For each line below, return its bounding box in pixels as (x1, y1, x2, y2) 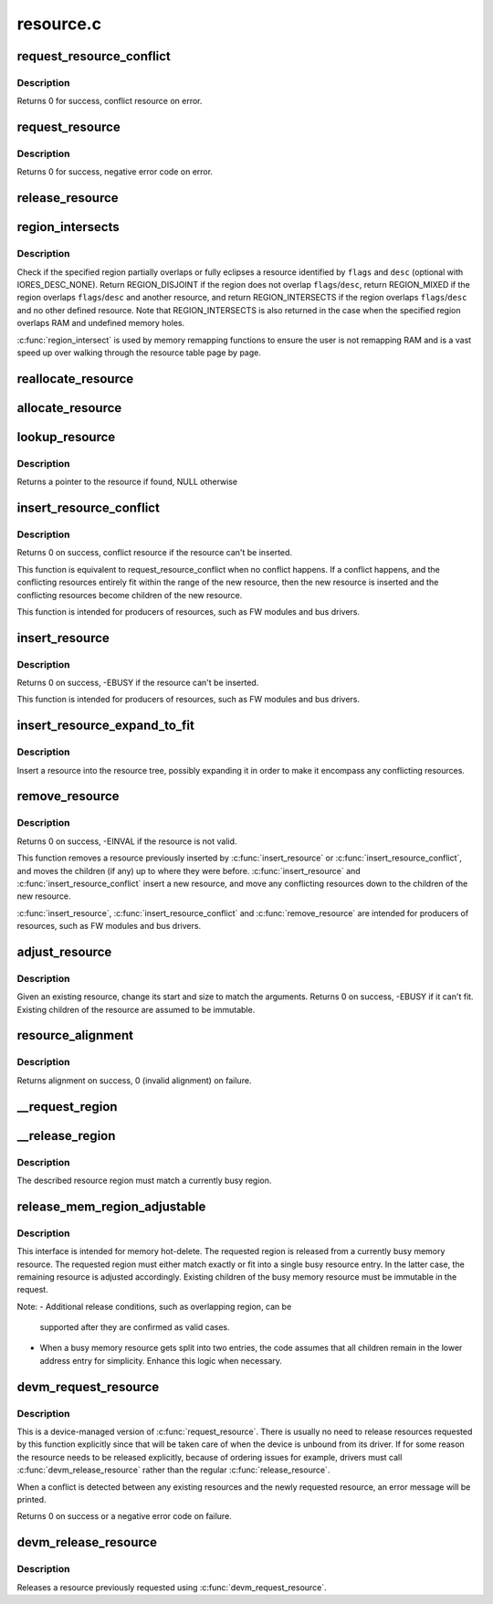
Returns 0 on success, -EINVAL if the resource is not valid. (16, 836, 237, 847)
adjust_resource (16, 944, 112, 959)
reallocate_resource (16, 371, 134, 386)
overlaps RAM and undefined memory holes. (16, 318, 185, 329)
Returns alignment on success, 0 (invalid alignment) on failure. (16, 1074, 252, 1086)
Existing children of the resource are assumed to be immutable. (16, 1004, 256, 1015)
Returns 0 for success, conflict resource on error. (16, 96, 203, 107)
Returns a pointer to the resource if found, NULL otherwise (16, 476, 237, 488)
